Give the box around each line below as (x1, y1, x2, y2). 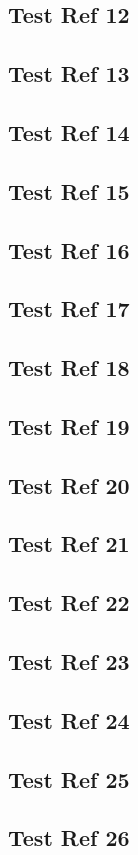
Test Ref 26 (8, 822, 130, 853)
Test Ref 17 (8, 293, 130, 324)
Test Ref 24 (8, 704, 130, 735)
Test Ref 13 (8, 58, 130, 89)
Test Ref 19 (8, 410, 130, 441)
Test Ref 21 (8, 528, 130, 559)
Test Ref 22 (8, 587, 130, 618)
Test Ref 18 (8, 352, 130, 383)
